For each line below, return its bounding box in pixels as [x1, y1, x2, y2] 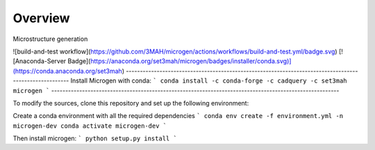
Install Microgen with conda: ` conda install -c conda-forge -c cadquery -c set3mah [70, 76, 347, 85]
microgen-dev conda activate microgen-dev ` [12, 122, 167, 130]
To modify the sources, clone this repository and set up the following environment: [12, 99, 249, 107]
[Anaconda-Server [12, 57, 67, 65]
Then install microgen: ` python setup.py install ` [12, 134, 177, 142]
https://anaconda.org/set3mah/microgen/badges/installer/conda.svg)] [90, 57, 292, 65]
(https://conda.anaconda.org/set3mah [12, 67, 123, 75]
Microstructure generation [12, 35, 88, 43]
